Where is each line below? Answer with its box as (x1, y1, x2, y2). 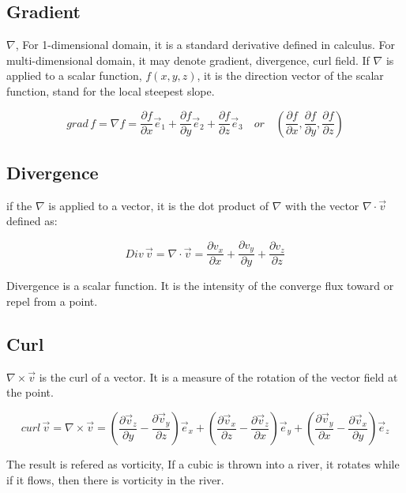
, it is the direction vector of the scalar (197, 67, 384, 84)
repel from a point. (6, 293, 98, 310)
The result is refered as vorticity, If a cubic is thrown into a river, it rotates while (6, 456, 400, 472)
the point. (6, 384, 54, 401)
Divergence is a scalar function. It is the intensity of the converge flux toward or (6, 277, 394, 294)
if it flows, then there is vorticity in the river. (6, 471, 224, 487)
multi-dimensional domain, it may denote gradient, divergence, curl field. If (6, 51, 370, 68)
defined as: (6, 213, 58, 229)
